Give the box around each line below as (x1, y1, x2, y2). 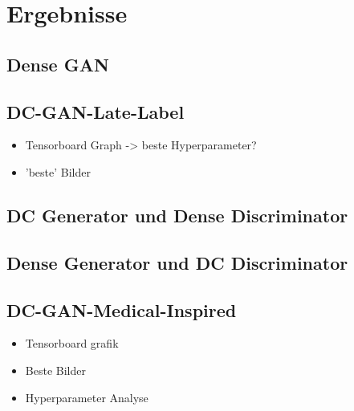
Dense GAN (6, 51, 109, 76)
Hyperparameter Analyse (25, 389, 149, 405)
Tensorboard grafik (25, 335, 119, 352)
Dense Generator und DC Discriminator (6, 250, 348, 275)
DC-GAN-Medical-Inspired (6, 297, 237, 322)
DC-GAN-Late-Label (6, 99, 185, 124)
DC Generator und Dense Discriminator (6, 202, 348, 227)
